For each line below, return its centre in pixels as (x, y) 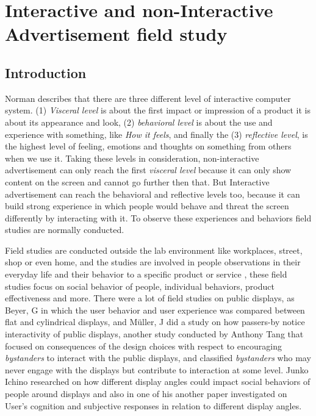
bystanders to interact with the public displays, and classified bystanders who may (158, 358)
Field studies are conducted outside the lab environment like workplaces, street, (154, 250)
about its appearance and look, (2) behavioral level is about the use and (139, 122)
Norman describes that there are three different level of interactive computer (148, 98)
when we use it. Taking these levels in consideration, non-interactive (132, 158)
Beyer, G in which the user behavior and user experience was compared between (155, 310)
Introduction (46, 72)
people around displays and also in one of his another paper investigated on (146, 394)
